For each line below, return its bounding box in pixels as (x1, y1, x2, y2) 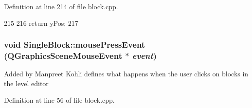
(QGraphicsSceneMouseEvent (4, 50, 122, 62)
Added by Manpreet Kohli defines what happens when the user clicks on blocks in (4, 69, 249, 79)
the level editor (4, 78, 49, 88)
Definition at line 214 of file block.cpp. (4, 1, 118, 11)
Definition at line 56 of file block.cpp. (4, 94, 115, 105)
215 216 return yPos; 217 (4, 18, 78, 28)
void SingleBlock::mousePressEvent (4, 38, 145, 51)
